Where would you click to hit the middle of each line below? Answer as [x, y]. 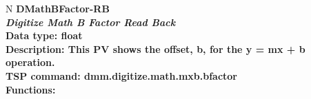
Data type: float [44, 35]
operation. [30, 62]
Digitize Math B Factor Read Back [91, 22]
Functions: [31, 89]
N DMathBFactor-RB [58, 8]
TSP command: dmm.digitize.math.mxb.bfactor [121, 75]
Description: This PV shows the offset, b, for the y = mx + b [155, 48]
